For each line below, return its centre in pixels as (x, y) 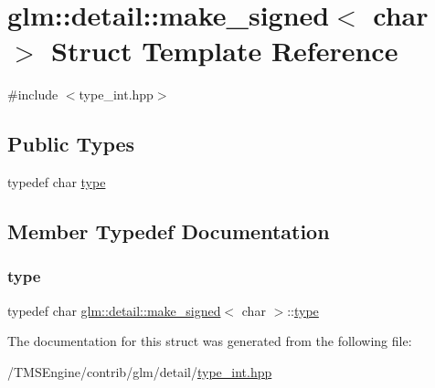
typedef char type (57, 182)
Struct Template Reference (225, 51)
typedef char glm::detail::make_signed (114, 310)
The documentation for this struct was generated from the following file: (210, 341)
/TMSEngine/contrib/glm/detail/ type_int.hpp (140, 371)
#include (33, 94)
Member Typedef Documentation (169, 231)
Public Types (71, 144)
